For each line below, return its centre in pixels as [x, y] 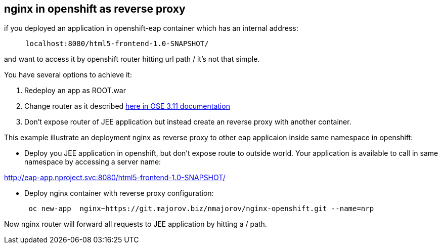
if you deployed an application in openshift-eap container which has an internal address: [151, 28]
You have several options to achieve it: [68, 75]
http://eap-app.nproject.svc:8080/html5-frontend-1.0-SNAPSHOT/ [115, 178]
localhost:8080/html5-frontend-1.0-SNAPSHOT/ [117, 44]
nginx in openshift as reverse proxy [95, 9]
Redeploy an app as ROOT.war [75, 91]
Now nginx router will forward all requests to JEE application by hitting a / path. [136, 224]
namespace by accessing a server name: [93, 162]
